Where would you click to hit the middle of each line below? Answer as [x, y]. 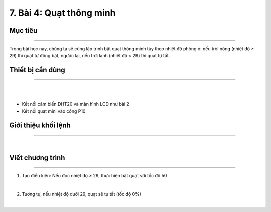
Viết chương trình [37, 158]
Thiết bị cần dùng [37, 70]
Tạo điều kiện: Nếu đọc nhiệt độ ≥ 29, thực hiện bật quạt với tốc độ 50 [94, 176]
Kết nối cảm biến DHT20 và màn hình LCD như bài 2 [76, 104]
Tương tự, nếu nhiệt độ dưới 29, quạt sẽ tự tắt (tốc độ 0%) [82, 194]
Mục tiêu [23, 31]
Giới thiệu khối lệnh [40, 126]
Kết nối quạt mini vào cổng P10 [54, 111]
